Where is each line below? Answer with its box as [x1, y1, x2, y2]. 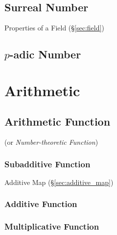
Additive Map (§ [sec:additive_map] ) [4, 177, 114, 187]
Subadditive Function [4, 157, 91, 170]
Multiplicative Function [4, 220, 99, 233]
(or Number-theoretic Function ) [4, 137, 98, 147]
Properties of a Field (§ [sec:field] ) [4, 23, 104, 33]
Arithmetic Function [4, 114, 111, 129]
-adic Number [9, 47, 81, 62]
